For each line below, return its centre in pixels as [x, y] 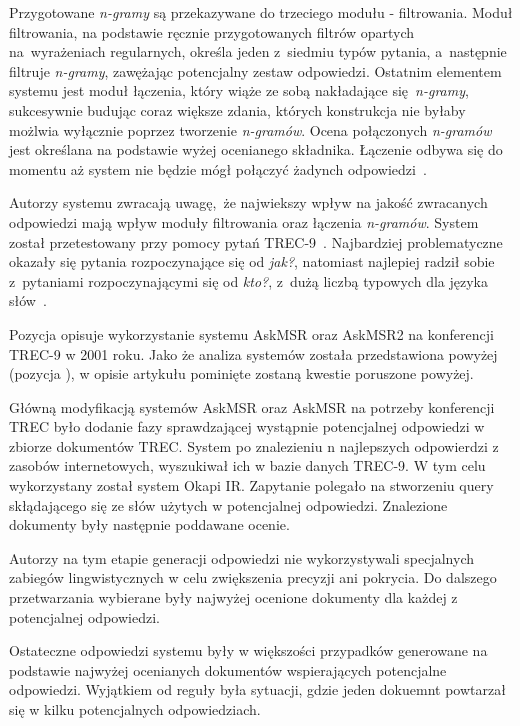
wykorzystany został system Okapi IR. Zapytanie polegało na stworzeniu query [251, 485]
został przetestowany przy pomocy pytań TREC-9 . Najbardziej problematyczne [256, 241]
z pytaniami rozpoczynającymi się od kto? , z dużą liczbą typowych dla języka [248, 280]
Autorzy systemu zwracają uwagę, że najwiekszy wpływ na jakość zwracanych [248, 202]
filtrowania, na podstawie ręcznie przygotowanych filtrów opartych [212, 31]
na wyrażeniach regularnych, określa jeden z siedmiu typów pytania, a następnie [258, 51]
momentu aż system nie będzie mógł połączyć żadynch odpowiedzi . [218, 168]
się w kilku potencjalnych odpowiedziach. [135, 709]
